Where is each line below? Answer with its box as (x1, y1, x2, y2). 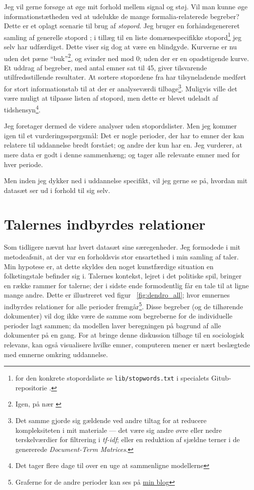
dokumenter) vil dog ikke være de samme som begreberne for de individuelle (4, 311, 233, 321)
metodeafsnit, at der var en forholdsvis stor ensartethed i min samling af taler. (4, 252, 239, 262)
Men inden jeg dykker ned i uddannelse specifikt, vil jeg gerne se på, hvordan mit (4, 175, 248, 186)
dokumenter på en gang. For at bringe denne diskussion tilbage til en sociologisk (4, 330, 244, 340)
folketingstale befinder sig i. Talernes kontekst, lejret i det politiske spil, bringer (4, 271, 242, 281)
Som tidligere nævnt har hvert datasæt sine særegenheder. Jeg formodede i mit (4, 242, 241, 252)
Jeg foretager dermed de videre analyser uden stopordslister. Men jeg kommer (4, 121, 237, 131)
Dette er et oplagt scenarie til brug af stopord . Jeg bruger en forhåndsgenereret (4, 21, 240, 31)
